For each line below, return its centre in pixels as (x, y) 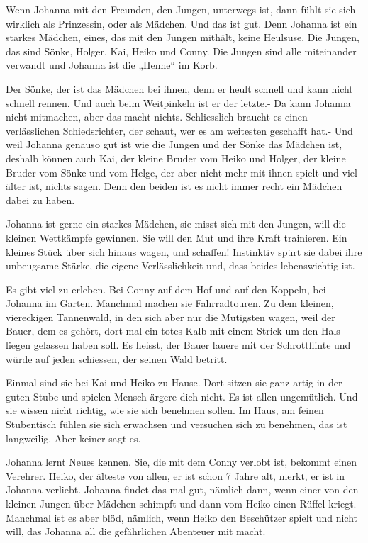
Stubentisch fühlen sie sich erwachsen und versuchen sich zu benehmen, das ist (177, 424)
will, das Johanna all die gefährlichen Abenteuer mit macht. (136, 531)
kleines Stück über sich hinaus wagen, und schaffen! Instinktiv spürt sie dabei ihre (184, 251)
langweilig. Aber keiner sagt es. (73, 438)
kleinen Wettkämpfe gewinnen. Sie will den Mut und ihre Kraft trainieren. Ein (177, 237)
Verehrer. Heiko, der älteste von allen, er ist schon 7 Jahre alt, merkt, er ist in (175, 475)
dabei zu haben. (40, 200)
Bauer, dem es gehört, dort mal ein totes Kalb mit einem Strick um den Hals (173, 331)
